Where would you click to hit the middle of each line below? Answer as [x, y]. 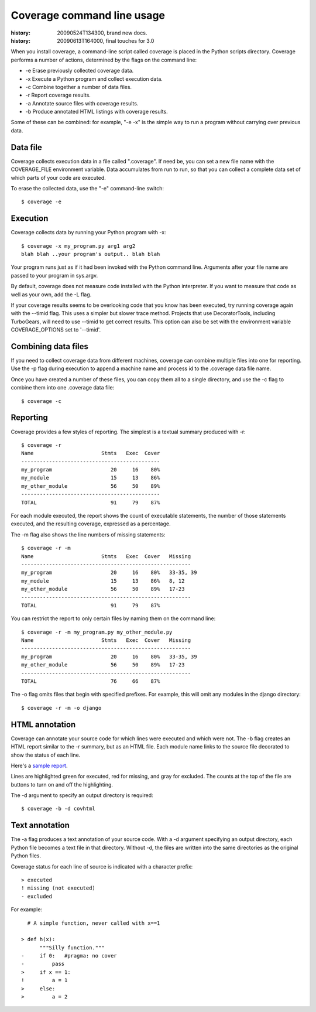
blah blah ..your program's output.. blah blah [91, 254]
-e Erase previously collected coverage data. [80, 71]
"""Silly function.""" [72, 948]
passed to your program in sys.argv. [54, 275]
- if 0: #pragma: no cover [69, 956]
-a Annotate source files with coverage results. [82, 103]
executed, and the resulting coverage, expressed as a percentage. [91, 524]
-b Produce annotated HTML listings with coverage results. [97, 112]
